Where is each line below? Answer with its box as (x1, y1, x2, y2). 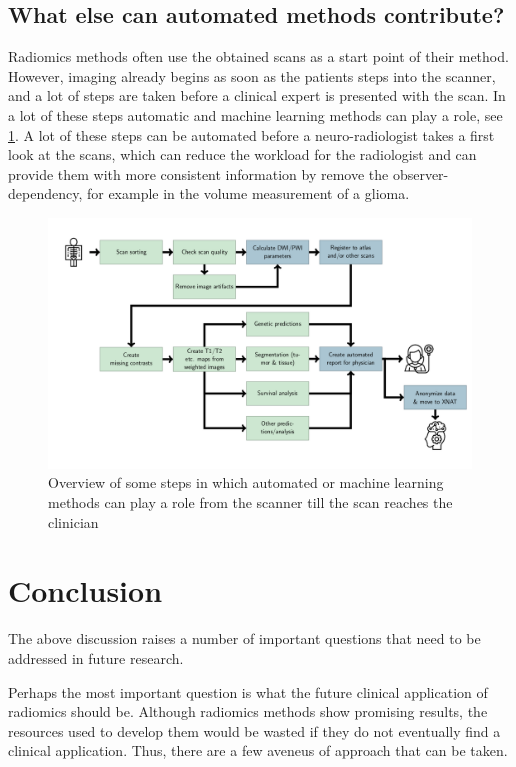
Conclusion (8, 570, 163, 611)
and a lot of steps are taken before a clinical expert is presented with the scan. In (8, 85, 506, 106)
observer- (392, 163, 449, 184)
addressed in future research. (8, 647, 184, 668)
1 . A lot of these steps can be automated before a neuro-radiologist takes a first (8, 124, 495, 145)
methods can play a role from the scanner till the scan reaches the (48, 492, 453, 513)
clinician (48, 511, 99, 532)
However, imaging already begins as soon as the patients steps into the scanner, (8, 65, 496, 86)
